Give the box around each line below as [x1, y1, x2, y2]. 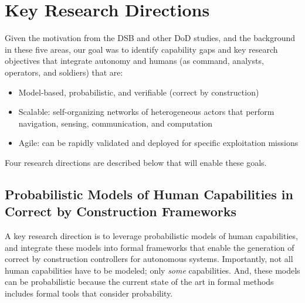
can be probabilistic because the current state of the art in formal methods [5, 275, 274, 288]
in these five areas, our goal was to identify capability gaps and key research [5, 43, 278, 55]
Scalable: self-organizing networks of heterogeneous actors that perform [18, 105, 274, 118]
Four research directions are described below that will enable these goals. [5, 156, 267, 168]
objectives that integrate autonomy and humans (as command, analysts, [5, 55, 264, 67]
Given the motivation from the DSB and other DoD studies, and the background [5, 32, 296, 44]
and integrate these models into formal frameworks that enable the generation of [5, 241, 294, 253]
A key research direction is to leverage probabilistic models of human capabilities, [5, 230, 298, 242]
